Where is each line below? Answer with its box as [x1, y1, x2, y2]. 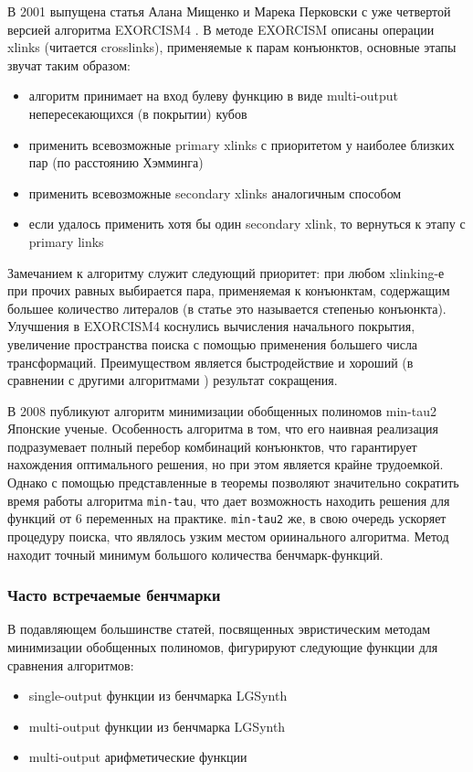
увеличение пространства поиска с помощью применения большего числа [7, 334, 418, 353]
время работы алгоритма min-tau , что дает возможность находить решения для [7, 490, 450, 509]
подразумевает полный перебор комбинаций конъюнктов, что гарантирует [7, 436, 417, 456]
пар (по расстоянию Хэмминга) [28, 153, 204, 172]
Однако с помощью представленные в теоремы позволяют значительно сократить [7, 473, 459, 492]
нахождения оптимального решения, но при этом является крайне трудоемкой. [7, 455, 444, 474]
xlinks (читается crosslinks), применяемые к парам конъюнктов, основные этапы [7, 38, 457, 57]
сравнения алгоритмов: [7, 655, 134, 674]
